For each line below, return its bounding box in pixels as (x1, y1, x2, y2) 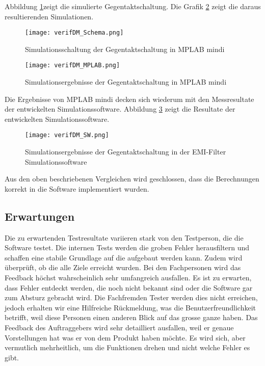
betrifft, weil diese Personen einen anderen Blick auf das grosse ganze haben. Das (5, 312, 258, 323)
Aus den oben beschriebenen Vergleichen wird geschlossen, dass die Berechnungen (5, 173, 259, 184)
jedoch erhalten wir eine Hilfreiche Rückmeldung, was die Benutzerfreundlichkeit (5, 302, 256, 312)
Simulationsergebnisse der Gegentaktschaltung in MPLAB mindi (25, 76, 227, 87)
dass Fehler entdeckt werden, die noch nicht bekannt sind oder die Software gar (5, 282, 253, 293)
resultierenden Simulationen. (5, 11, 94, 21)
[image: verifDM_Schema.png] (25, 29, 124, 37)
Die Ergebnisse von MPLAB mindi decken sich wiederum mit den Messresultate (5, 93, 254, 104)
